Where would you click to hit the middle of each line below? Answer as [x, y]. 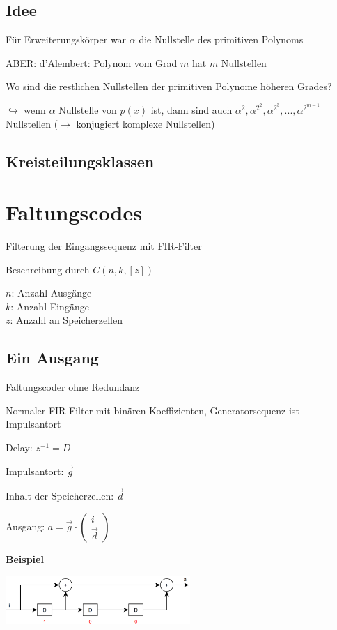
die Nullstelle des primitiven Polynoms [221, 39]
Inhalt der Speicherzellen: [60, 496]
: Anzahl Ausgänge [52, 293]
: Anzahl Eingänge [50, 306]
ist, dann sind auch [191, 109]
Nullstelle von [88, 109]
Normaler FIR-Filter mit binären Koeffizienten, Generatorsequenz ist [152, 410]
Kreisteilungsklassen [80, 161]
